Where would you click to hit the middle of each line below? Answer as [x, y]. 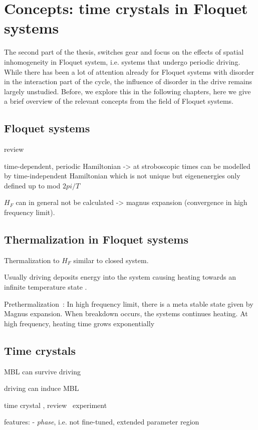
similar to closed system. [111, 260]
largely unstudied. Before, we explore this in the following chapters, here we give [127, 91]
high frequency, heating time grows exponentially [79, 323]
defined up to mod [32, 185]
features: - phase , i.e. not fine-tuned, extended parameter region [102, 422]
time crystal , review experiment [56, 405]
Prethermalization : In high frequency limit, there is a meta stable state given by [129, 303]
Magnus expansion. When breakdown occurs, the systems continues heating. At [126, 313]
